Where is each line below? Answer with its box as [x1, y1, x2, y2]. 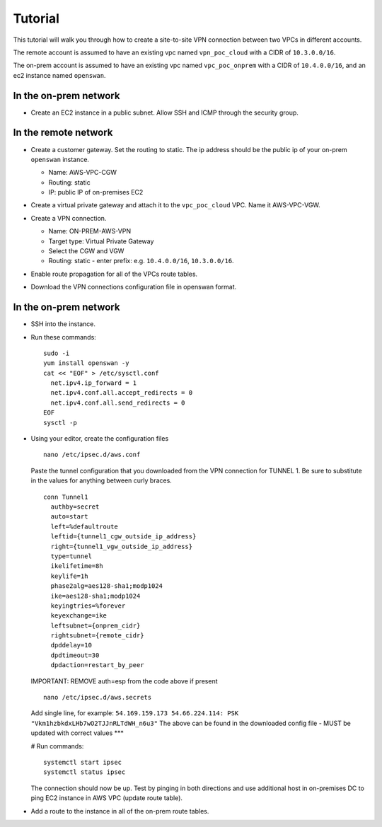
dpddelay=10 [50, 641, 92, 649]
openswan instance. [30, 155, 90, 163]
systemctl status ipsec [43, 768, 126, 776]
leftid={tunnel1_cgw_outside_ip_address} [50, 533, 197, 540]
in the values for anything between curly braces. [30, 476, 173, 485]
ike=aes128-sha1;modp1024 [50, 591, 141, 600]
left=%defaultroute [50, 522, 118, 531]
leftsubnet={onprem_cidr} [50, 621, 141, 630]
